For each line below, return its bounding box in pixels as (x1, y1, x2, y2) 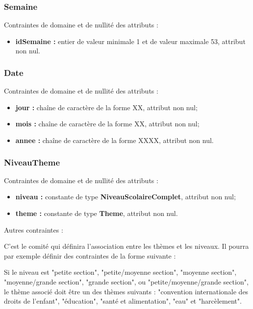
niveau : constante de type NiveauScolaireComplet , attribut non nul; (15, 191, 236, 202)
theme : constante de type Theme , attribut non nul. (15, 208, 178, 218)
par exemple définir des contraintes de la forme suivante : (4, 250, 176, 261)
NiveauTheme (4, 156, 60, 168)
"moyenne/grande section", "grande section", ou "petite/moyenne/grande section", (4, 276, 249, 286)
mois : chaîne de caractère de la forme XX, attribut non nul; (15, 119, 200, 129)
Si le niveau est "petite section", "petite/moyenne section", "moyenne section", (4, 267, 237, 277)
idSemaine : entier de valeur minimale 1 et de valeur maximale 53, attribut (15, 36, 246, 46)
